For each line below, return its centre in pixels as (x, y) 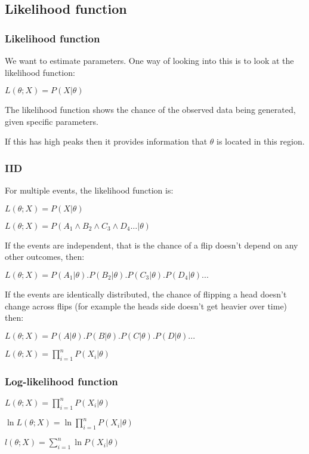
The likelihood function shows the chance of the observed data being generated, (150, 110)
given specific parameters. (52, 121)
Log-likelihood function (61, 381)
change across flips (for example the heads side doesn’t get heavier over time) (146, 306)
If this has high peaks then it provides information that (106, 141)
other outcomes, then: (45, 257)
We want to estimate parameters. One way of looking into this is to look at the (149, 60)
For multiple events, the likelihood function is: (89, 190)
